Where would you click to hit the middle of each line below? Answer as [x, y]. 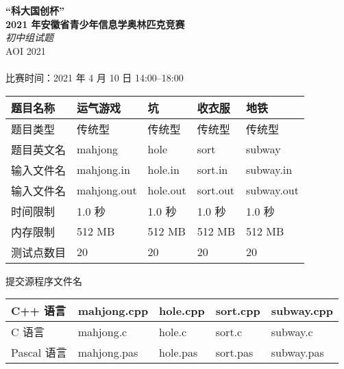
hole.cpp [182, 310]
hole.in [163, 170]
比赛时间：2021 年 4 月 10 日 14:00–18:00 [95, 77]
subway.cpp [302, 310]
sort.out [216, 190]
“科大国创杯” [35, 10]
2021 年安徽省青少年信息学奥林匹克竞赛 [95, 24]
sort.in [212, 170]
